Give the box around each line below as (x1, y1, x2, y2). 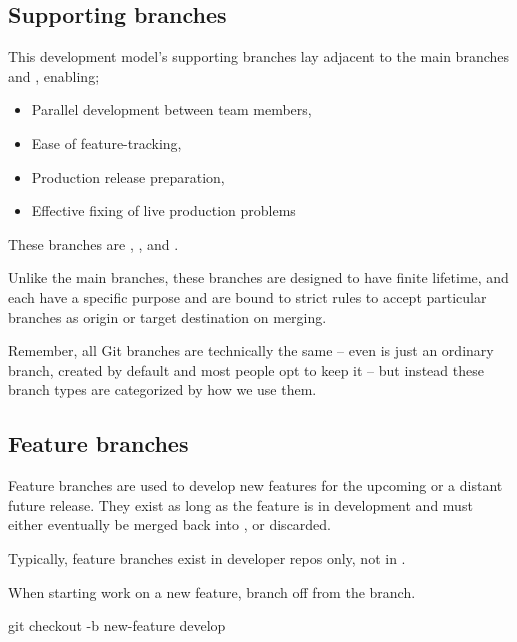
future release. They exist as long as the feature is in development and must (8, 494, 473, 515)
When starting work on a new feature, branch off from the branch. (8, 581, 416, 602)
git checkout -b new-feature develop (8, 615, 226, 636)
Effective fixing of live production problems (31, 200, 296, 221)
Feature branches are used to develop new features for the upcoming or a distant (8, 475, 503, 496)
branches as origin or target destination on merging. (8, 306, 327, 327)
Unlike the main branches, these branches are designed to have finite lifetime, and (8, 267, 509, 288)
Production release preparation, (31, 166, 225, 187)
